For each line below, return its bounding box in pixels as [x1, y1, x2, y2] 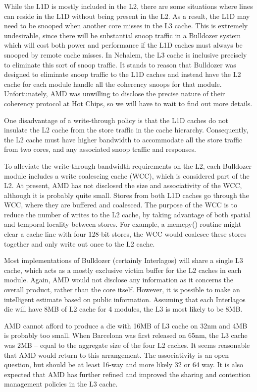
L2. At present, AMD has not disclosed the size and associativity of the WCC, [4, 180, 242, 191]
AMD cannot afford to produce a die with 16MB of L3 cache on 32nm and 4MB [4, 320, 248, 330]
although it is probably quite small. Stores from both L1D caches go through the [4, 190, 249, 200]
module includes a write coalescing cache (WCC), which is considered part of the [4, 170, 250, 181]
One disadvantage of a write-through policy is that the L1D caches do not [4, 115, 228, 125]
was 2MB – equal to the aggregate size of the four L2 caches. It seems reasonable [4, 340, 250, 350]
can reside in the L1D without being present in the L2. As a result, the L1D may [4, 10, 250, 21]
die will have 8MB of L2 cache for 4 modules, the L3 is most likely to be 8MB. [4, 304, 243, 314]
